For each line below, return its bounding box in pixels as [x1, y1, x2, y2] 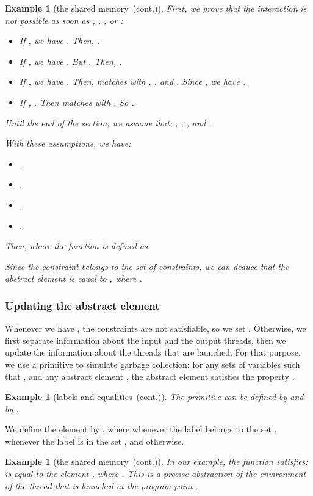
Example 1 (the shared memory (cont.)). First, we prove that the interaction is [5, 2, 307, 14]
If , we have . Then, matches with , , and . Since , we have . [19, 75, 246, 88]
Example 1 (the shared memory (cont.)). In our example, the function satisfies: [5, 455, 308, 468]
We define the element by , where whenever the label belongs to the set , [5, 423, 277, 436]
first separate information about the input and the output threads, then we [5, 334, 286, 346]
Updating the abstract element [5, 297, 160, 313]
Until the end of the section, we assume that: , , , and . [5, 116, 212, 129]
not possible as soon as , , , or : [5, 13, 123, 26]
